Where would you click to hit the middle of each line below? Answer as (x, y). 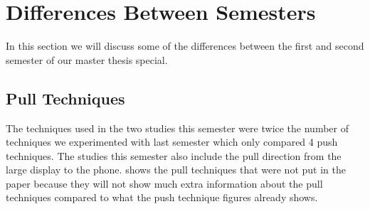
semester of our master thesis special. (87, 59)
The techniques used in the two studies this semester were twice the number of (178, 128)
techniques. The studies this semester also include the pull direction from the (174, 155)
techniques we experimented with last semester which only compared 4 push (172, 142)
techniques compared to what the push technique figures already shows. (162, 197)
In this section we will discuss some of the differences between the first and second (185, 46)
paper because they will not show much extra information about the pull (164, 183)
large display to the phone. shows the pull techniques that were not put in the (176, 170)
